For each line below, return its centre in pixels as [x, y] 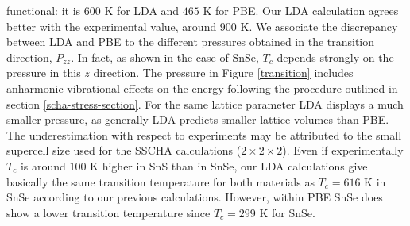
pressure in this [44, 73]
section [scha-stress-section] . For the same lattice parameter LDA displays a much [205, 103]
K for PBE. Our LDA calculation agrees [301, 10]
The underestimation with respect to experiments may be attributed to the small [204, 134]
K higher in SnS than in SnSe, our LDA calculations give [229, 165]
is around [43, 165]
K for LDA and [142, 10]
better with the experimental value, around [112, 26]
